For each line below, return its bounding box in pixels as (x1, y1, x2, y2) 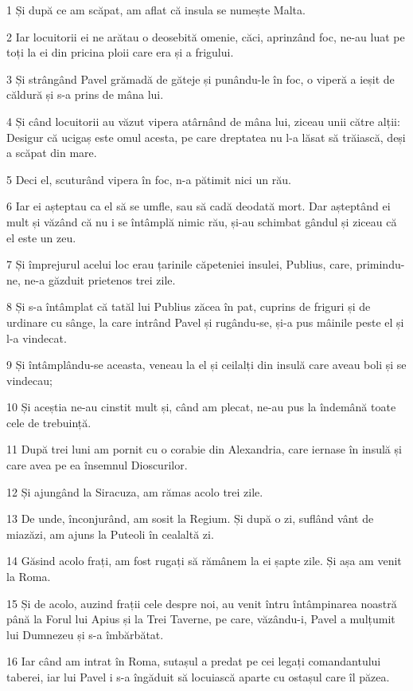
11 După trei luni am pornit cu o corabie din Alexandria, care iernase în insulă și (6, 441, 402, 457)
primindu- (356, 256, 405, 273)
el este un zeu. (6, 229, 76, 245)
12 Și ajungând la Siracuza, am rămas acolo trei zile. (6, 483, 263, 500)
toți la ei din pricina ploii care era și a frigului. (6, 44, 234, 61)
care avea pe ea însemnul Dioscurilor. (6, 457, 188, 473)
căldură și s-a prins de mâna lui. (6, 86, 164, 103)
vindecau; (6, 371, 53, 388)
